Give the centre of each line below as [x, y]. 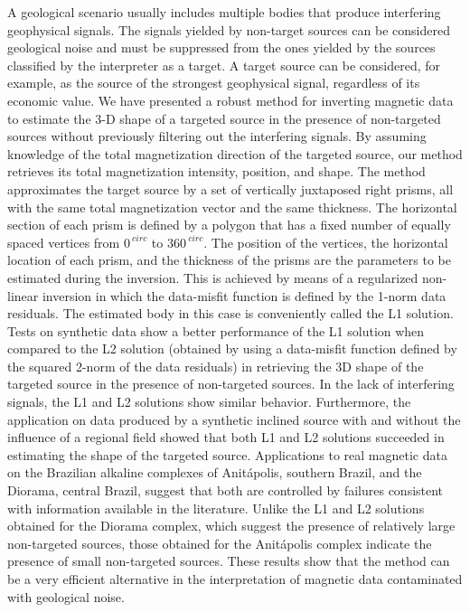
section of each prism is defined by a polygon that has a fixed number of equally [229, 225]
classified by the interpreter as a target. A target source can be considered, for [224, 65]
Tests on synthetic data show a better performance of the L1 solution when [216, 330]
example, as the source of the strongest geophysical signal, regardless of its [214, 83]
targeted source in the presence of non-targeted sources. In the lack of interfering [231, 384]
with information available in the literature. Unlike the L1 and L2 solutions [216, 508]
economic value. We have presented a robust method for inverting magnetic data [230, 100]
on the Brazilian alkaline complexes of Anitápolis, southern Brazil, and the [215, 472]
